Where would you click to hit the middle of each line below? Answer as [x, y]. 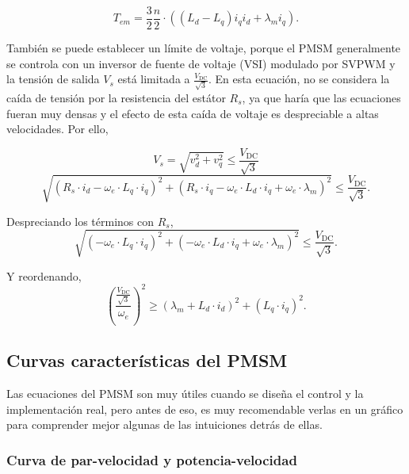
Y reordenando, [44, 275]
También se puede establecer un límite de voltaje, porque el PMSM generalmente [204, 48]
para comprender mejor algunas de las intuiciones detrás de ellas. [164, 424]
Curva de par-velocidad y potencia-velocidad [152, 459]
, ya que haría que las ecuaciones [321, 97]
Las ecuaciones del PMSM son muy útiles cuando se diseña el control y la [185, 393]
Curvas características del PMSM [147, 360]
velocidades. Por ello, [57, 129]
